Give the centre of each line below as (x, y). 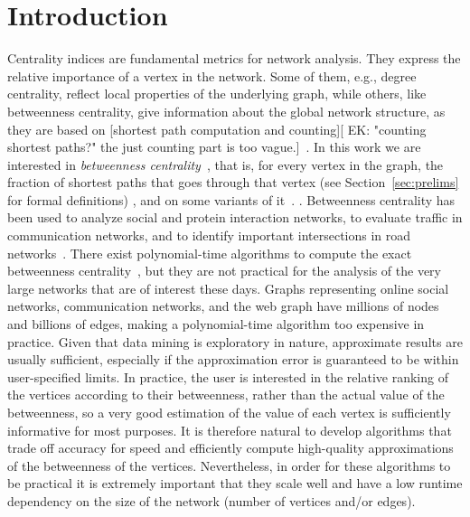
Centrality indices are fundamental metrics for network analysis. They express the (234, 58)
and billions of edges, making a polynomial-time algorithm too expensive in (216, 324)
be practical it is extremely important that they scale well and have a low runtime (235, 483)
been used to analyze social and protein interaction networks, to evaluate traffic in (235, 217)
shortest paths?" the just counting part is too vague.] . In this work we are (214, 147)
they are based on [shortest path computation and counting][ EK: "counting (217, 129)
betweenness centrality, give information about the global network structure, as (226, 111)
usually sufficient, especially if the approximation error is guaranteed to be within (233, 359)
